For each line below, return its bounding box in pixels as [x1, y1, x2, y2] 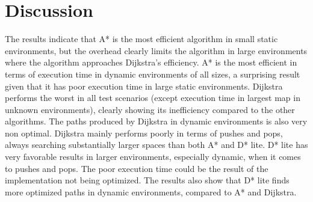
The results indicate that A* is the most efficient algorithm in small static [5, 32, 278, 45]
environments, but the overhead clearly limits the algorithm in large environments [5, 44, 308, 57]
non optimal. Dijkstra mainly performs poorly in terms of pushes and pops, [5, 126, 283, 139]
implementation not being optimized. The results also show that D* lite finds [5, 174, 290, 186]
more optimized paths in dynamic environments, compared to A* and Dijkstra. [5, 185, 297, 198]
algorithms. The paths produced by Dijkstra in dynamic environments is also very [5, 115, 308, 127]
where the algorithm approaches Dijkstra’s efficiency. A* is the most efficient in [5, 56, 297, 69]
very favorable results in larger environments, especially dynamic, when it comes [5, 150, 301, 163]
